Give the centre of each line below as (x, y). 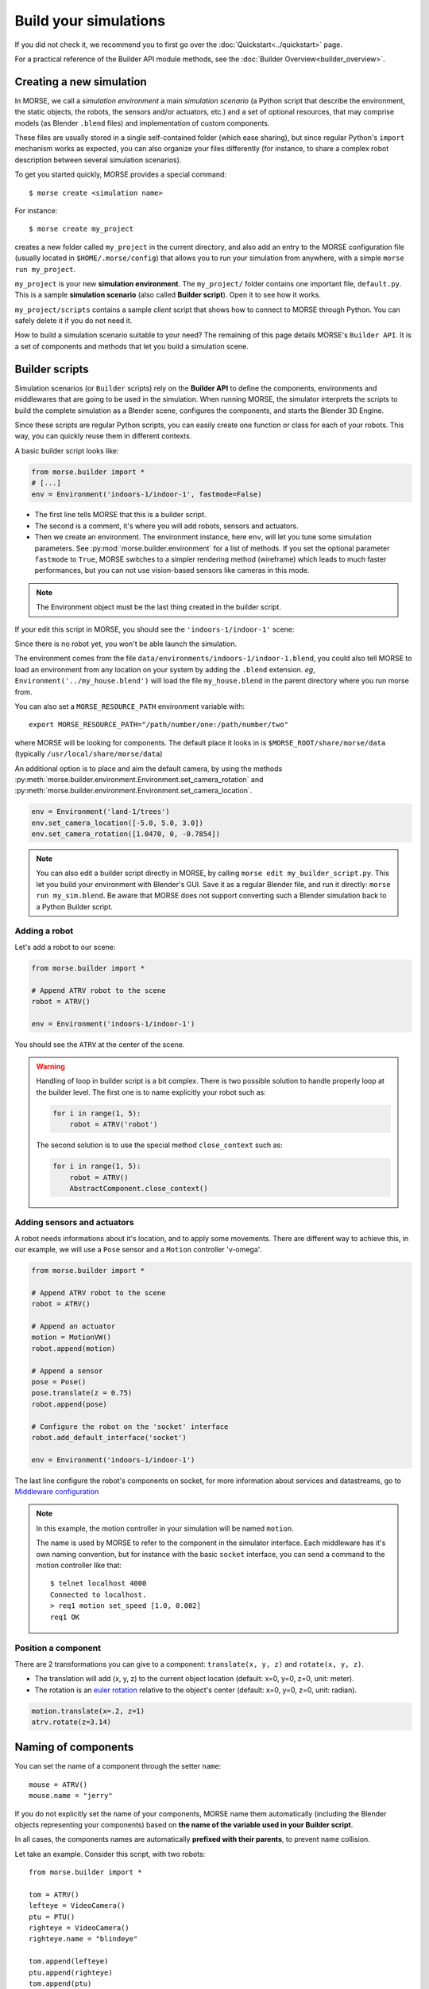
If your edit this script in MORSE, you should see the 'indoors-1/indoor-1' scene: (155, 629)
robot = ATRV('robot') (114, 1125)
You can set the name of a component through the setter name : (118, 1766)
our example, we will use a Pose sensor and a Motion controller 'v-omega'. (138, 1250)
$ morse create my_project (81, 229)
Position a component (58, 1648)
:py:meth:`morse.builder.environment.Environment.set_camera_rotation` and (139, 779)
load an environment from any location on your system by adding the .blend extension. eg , (165, 669)
